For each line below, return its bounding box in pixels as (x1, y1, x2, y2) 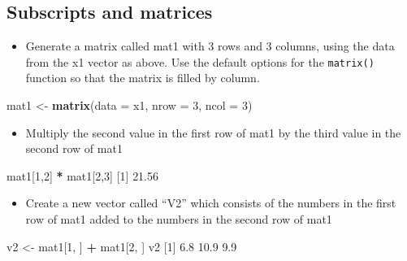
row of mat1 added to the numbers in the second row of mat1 (25, 211, 332, 228)
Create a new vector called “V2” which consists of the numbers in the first (25, 194, 396, 211)
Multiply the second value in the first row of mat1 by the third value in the (25, 124, 401, 141)
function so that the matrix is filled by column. (25, 69, 260, 86)
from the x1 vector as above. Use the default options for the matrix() (25, 53, 375, 70)
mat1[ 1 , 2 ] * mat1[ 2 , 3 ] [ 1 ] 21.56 (6, 167, 159, 184)
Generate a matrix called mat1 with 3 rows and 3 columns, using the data (25, 37, 395, 54)
